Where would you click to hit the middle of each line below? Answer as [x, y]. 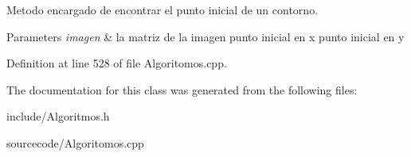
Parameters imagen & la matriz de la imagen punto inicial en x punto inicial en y [205, 36]
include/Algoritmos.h [58, 116]
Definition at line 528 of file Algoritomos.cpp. [117, 63]
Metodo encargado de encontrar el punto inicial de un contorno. [162, 10]
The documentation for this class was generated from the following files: [182, 89]
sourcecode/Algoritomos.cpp [75, 142]
